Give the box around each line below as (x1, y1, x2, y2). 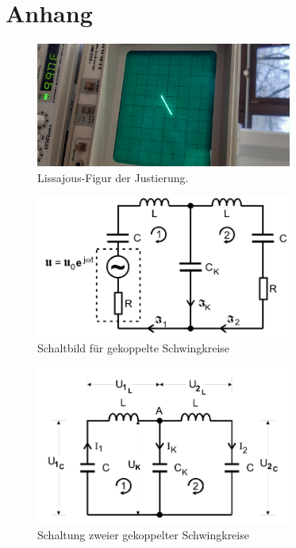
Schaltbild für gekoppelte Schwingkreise (37, 340, 230, 356)
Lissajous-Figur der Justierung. (37, 169, 189, 186)
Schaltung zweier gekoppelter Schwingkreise (37, 526, 249, 542)
